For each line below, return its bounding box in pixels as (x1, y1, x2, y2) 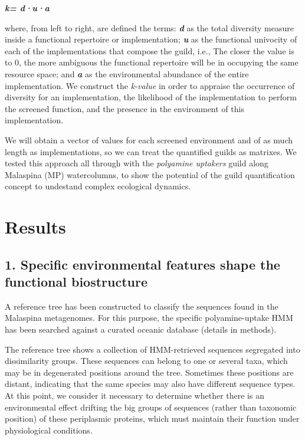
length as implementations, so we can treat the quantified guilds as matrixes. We (5, 145, 297, 157)
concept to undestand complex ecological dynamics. (5, 180, 191, 192)
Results (5, 215, 66, 239)
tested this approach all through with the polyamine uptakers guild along (5, 157, 268, 169)
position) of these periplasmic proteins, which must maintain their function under (5, 412, 300, 425)
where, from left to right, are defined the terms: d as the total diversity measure (5, 21, 294, 34)
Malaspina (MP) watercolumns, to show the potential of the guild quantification (5, 168, 295, 180)
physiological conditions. (5, 423, 93, 436)
